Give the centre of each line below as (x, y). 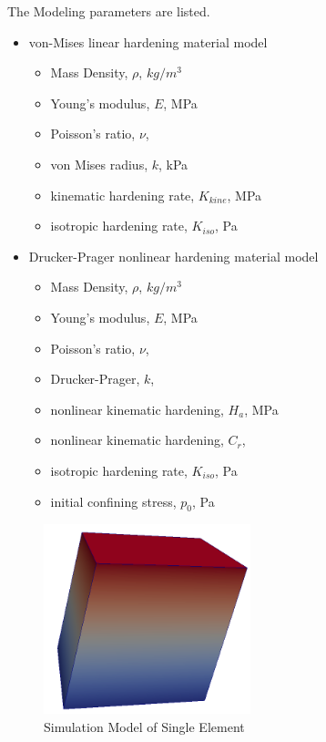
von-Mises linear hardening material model (148, 41)
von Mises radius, (99, 164)
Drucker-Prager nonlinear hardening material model (173, 256)
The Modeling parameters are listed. (109, 11)
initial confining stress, (113, 501)
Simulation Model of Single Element (144, 726)
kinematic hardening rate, (122, 195)
